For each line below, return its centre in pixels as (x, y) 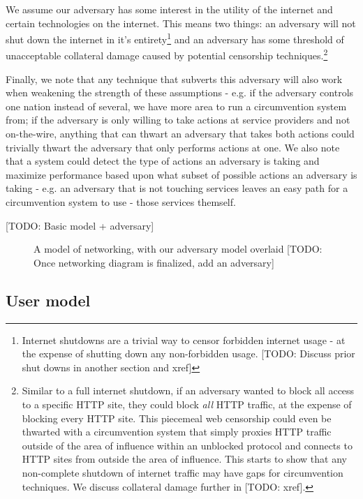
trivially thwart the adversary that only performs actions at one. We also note (173, 147)
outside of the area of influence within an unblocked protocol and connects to (187, 445)
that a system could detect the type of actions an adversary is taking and (163, 161)
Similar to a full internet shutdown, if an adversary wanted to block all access (188, 390)
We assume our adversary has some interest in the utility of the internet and (169, 9)
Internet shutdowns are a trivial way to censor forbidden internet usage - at (184, 340)
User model (48, 300)
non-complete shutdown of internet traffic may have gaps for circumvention (183, 472)
